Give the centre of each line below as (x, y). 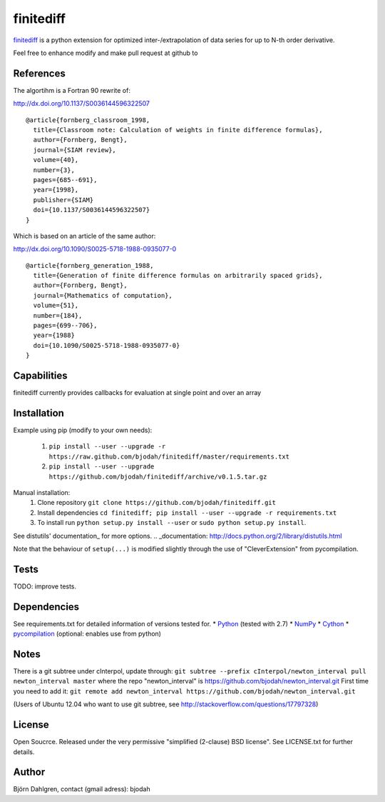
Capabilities (40, 376)
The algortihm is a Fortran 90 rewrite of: (72, 90)
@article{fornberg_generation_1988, (90, 265)
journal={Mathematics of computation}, (103, 295)
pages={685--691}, (65, 180)
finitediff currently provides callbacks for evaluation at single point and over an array (137, 393)
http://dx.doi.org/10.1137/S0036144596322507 (81, 104)
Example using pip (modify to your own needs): (83, 430)
